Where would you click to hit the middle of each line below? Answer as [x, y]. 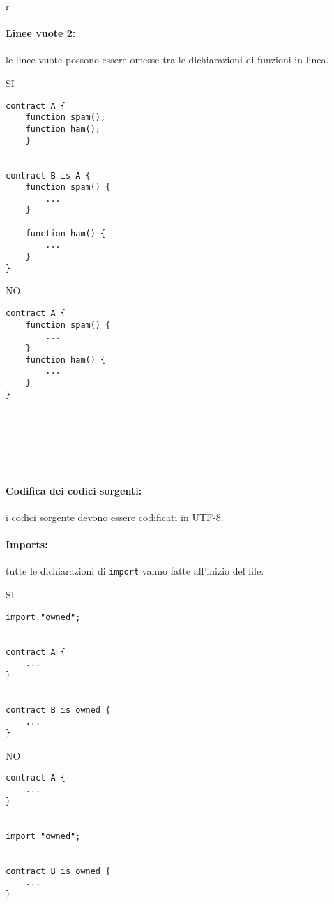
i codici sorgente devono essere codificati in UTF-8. [115, 517]
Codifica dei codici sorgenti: [74, 490]
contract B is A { [48, 175]
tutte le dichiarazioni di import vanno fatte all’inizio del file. [135, 571]
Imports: [27, 544]
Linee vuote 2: [41, 33]
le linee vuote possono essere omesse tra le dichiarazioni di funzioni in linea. [167, 60]
